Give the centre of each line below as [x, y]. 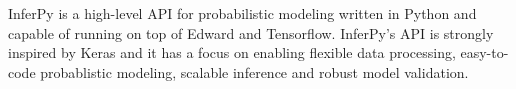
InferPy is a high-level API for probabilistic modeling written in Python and [242, 13]
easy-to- [484, 52]
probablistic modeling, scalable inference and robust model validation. [254, 71]
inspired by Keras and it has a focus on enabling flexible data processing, [232, 52]
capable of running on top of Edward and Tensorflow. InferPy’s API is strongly [251, 32]
